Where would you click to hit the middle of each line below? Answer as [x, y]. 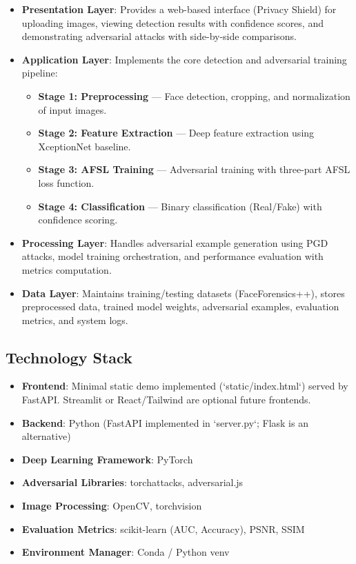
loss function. [66, 182]
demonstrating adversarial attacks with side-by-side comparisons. [159, 36]
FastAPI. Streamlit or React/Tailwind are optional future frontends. [166, 400]
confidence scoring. [78, 220]
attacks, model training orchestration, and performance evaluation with [172, 256]
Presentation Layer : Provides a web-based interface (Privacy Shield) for [179, 9]
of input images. [72, 109]
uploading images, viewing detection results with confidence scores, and [172, 22]
